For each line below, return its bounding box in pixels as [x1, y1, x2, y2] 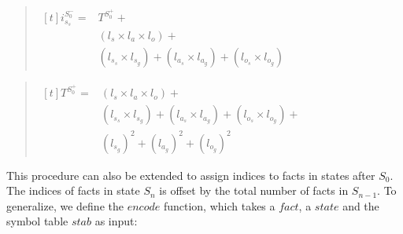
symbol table [6, 213, 68, 229]
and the [342, 197, 379, 214]
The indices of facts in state [6, 182, 140, 199]
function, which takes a [163, 197, 275, 214]
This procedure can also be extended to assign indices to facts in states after [6, 166, 375, 183]
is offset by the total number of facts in [159, 182, 349, 199]
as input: [94, 213, 138, 229]
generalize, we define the [6, 197, 124, 214]
